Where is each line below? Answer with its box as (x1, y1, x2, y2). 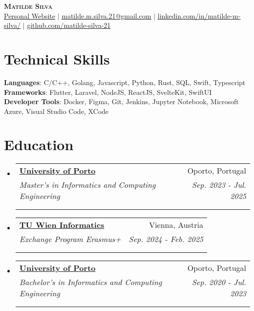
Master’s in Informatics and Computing (19, 179, 156, 191)
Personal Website (4, 10, 55, 21)
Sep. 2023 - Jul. (191, 179, 246, 191)
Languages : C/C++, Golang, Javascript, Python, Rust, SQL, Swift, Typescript (4, 77, 246, 87)
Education (4, 134, 74, 155)
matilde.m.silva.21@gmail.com (62, 10, 151, 21)
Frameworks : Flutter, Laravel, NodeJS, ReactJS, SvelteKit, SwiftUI (4, 87, 212, 97)
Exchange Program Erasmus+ (19, 233, 121, 245)
